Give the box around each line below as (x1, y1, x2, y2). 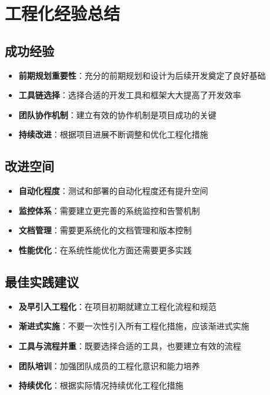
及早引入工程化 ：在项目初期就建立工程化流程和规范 (18, 300, 216, 312)
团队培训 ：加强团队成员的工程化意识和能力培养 (18, 359, 200, 371)
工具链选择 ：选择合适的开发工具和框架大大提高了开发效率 (18, 89, 241, 101)
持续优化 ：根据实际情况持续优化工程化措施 (18, 379, 184, 391)
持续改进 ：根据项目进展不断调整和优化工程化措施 (18, 128, 208, 140)
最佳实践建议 (5, 272, 79, 290)
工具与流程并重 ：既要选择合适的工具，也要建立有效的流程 (18, 339, 241, 352)
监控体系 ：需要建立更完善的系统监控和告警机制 (18, 204, 200, 216)
